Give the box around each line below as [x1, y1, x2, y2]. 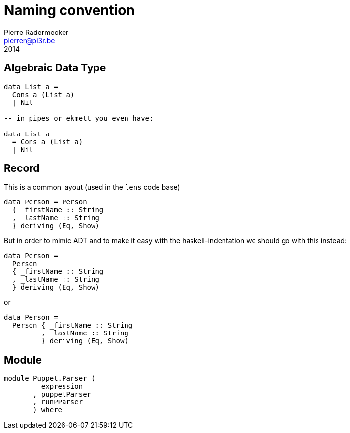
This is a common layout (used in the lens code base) [4, 183, 180, 192]
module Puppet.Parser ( [4, 374, 95, 383]
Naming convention [4, 2, 135, 19]
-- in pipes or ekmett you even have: [4, 114, 154, 122]
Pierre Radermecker [4, 28, 69, 36]
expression [41, 382, 83, 391]
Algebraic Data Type [4, 62, 106, 74]
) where [33, 406, 63, 414]
